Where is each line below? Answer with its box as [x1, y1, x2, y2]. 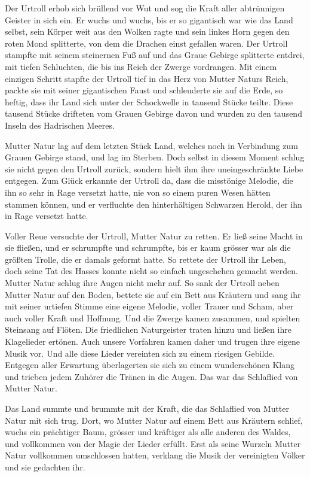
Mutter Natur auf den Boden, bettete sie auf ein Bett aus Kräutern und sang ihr [5, 288, 301, 300]
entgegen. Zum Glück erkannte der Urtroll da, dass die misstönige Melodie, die [5, 174, 293, 187]
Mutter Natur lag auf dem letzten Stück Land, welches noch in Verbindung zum [5, 139, 298, 151]
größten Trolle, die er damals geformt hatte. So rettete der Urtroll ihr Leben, [5, 253, 286, 265]
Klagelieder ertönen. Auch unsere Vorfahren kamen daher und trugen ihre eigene [5, 335, 300, 348]
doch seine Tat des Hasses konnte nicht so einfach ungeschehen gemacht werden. [5, 265, 298, 277]
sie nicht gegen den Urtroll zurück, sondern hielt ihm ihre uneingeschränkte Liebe [5, 162, 303, 175]
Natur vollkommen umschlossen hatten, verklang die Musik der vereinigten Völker [5, 449, 305, 461]
